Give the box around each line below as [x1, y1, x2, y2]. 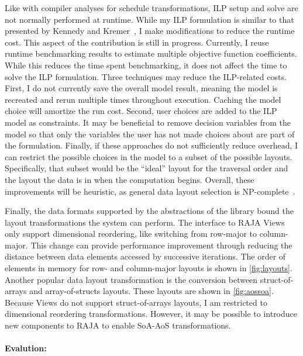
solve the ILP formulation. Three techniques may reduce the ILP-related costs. [5, 70, 287, 82]
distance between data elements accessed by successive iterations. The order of [5, 250, 286, 262]
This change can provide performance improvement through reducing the [30, 239, 292, 251]
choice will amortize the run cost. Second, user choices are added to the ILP [5, 105, 277, 117]
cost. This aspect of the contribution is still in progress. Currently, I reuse [5, 36, 269, 48]
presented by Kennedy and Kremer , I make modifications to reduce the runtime [5, 25, 295, 37]
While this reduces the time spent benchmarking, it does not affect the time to [5, 58, 287, 71]
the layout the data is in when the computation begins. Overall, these [5, 173, 254, 185]
